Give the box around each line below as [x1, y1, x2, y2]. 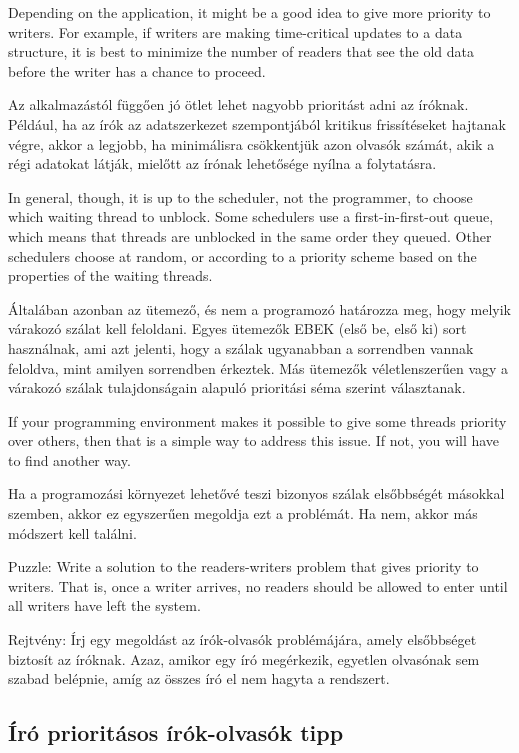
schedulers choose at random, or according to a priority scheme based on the [8, 245, 477, 266]
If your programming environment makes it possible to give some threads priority [8, 410, 507, 431]
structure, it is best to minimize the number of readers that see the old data [8, 41, 475, 62]
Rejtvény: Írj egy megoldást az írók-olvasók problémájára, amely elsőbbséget [8, 629, 477, 650]
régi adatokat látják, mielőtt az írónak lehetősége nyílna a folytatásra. [8, 153, 437, 174]
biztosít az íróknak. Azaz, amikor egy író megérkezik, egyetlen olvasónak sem [8, 648, 480, 669]
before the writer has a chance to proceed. [8, 60, 266, 81]
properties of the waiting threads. [8, 265, 213, 286]
